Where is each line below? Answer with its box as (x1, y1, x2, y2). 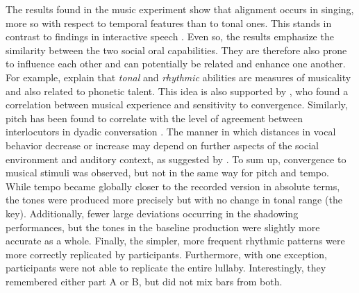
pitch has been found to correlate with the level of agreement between (6, 110, 303, 125)
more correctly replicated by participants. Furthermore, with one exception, (6, 246, 327, 261)
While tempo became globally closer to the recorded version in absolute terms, (6, 178, 340, 193)
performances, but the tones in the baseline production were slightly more (6, 219, 320, 234)
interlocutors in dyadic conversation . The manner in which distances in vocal (6, 124, 336, 139)
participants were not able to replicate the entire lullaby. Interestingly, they (6, 260, 326, 275)
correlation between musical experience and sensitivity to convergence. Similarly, (6, 97, 348, 112)
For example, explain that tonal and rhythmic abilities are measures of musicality (6, 69, 351, 84)
